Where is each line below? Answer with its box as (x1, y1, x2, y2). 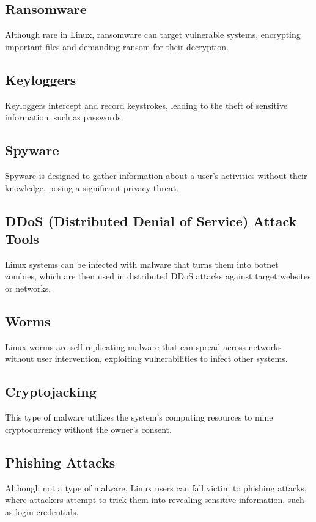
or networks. (5, 281, 51, 294)
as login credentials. (5, 505, 79, 518)
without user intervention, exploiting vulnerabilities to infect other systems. (5, 352, 288, 365)
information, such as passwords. (5, 111, 123, 123)
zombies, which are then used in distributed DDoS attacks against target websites (5, 270, 311, 282)
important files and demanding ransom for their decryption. (5, 40, 229, 53)
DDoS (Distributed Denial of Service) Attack (5, 211, 297, 230)
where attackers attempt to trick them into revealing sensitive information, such (5, 493, 304, 506)
